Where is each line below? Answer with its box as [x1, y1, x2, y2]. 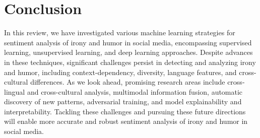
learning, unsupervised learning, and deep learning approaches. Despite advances [4, 47, 253, 57]
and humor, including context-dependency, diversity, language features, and [4, 66, 237, 77]
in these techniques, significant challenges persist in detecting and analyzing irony [4, 56, 256, 67]
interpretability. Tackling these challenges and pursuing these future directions [4, 106, 246, 116]
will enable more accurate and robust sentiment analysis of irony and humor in [4, 116, 248, 126]
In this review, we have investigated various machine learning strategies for [4, 27, 235, 38]
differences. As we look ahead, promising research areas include [30, 77, 225, 87]
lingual [4, 86, 25, 97]
